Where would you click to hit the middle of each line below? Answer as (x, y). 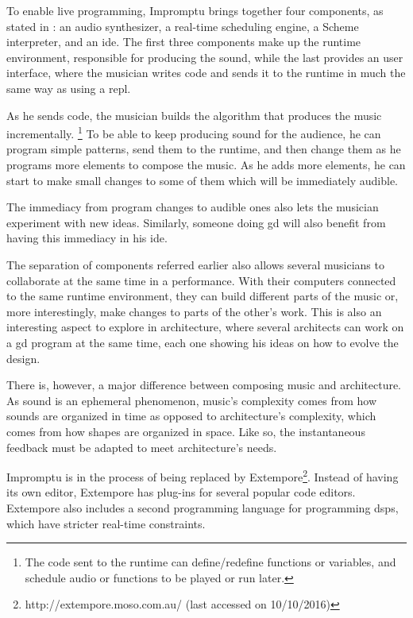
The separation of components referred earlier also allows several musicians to (195, 264)
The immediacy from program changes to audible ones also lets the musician (193, 207)
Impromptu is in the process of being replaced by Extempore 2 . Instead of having (203, 475)
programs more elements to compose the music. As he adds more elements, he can (206, 164)
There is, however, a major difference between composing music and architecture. (204, 385)
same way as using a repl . (69, 88)
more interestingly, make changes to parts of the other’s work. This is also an (194, 311)
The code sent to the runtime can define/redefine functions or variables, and (210, 562)
